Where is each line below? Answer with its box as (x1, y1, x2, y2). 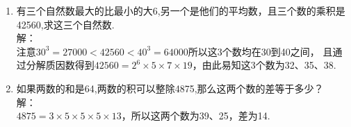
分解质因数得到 (26, 58, 95, 72)
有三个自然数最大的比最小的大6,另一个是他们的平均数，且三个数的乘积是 (16, 3, 345, 17)
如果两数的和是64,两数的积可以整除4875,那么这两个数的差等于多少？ (16, 81, 324, 95)
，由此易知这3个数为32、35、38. (192, 58, 336, 72)
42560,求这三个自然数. (16, 17, 115, 31)
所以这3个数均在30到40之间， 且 (188, 44, 333, 58)
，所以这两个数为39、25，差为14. (121, 108, 270, 123)
